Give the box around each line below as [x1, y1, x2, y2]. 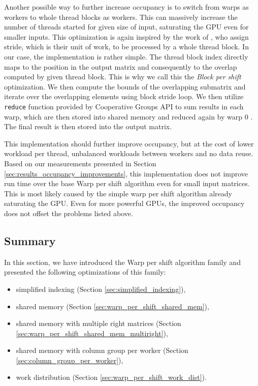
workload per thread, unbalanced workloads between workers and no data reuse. [4, 148, 253, 159]
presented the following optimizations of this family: [4, 266, 166, 277]
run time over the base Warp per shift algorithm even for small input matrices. [4, 178, 250, 189]
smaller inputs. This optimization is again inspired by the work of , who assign [4, 31, 249, 42]
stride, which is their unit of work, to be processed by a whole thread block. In [4, 41, 249, 52]
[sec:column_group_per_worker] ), [16, 354, 123, 365]
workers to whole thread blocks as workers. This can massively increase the [4, 11, 238, 22]
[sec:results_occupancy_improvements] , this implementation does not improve [4, 168, 248, 179]
